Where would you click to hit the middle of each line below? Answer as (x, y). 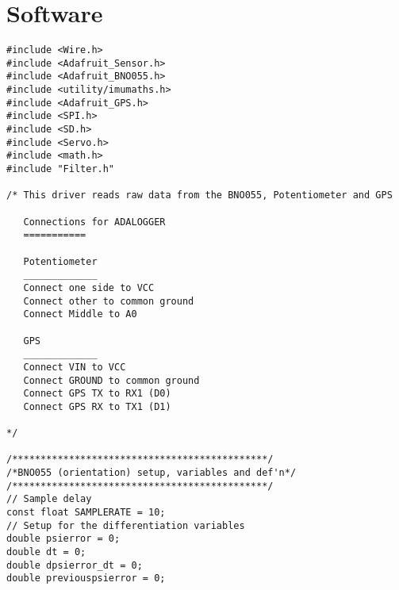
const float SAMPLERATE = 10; (86, 513)
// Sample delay (49, 499)
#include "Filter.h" (61, 169)
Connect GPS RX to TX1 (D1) (97, 406)
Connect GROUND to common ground (111, 380)
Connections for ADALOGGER (94, 222)
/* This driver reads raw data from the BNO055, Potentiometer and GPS (199, 195)
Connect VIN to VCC (75, 367)
